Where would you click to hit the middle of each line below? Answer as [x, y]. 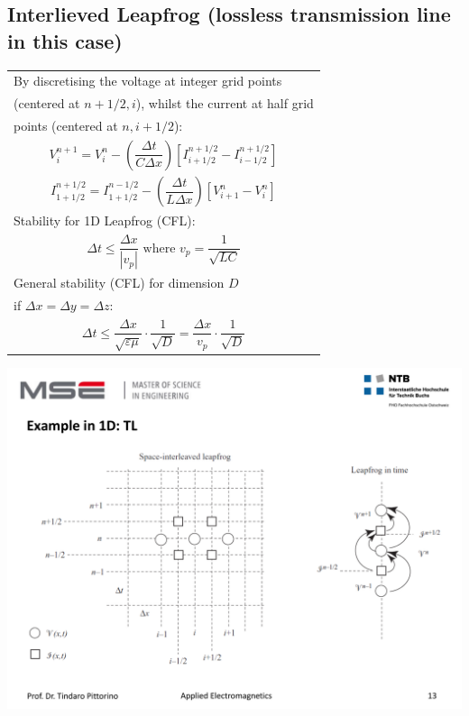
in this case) [65, 40]
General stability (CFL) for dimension [119, 283]
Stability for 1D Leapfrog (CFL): [105, 220]
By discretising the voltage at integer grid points [148, 81]
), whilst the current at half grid [225, 103]
